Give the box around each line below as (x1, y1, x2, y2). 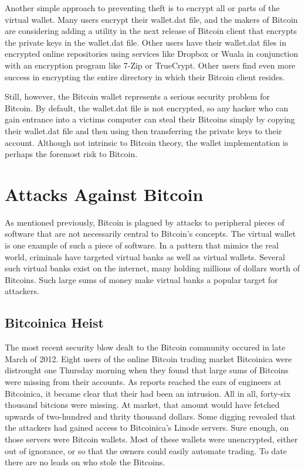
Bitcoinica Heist (5, 314, 104, 332)
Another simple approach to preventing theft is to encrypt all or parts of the (5, 2, 280, 13)
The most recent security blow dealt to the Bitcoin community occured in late (5, 341, 286, 353)
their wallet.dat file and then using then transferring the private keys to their (5, 124, 282, 137)
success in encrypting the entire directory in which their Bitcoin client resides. (5, 70, 285, 83)
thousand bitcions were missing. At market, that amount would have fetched (5, 399, 280, 411)
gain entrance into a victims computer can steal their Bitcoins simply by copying (5, 113, 295, 125)
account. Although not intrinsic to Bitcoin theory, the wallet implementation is (5, 136, 289, 148)
